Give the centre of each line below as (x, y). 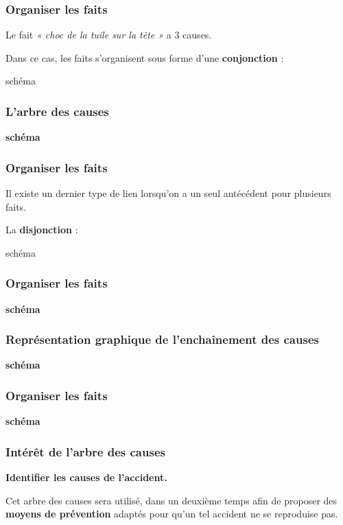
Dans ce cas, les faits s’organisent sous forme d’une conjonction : (145, 57)
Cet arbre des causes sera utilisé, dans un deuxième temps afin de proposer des (171, 500)
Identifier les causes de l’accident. (86, 477)
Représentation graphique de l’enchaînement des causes (162, 339)
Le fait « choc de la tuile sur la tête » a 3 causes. (109, 35)
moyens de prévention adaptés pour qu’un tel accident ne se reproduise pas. (172, 514)
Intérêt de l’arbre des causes (85, 451)
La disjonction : (42, 230)
